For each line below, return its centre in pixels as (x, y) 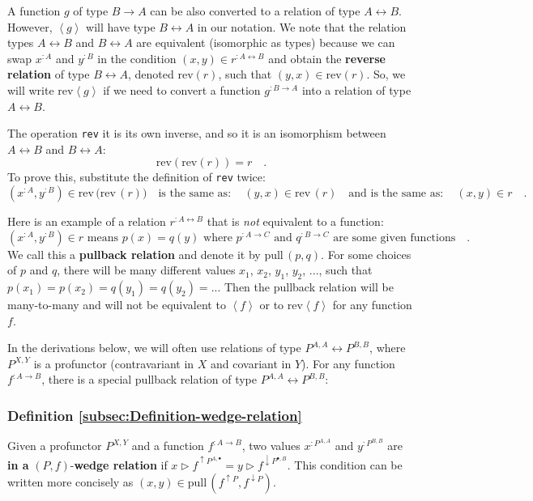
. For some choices (366, 254)
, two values (271, 446)
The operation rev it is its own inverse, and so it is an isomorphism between (197, 133)
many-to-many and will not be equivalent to (117, 305)
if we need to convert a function (182, 89)
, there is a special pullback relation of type (149, 379)
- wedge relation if (119, 464)
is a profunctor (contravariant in (114, 363)
